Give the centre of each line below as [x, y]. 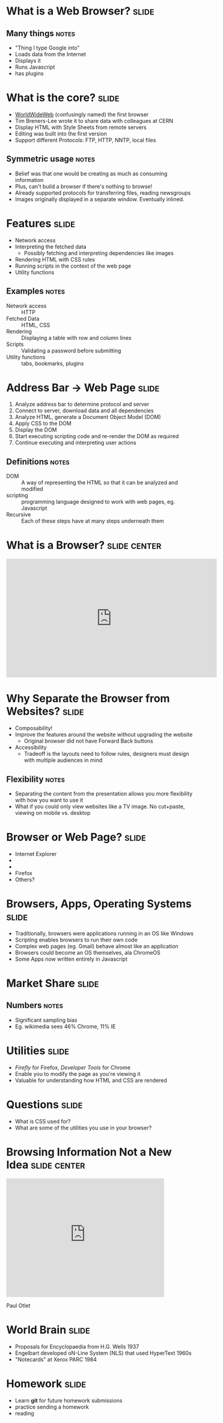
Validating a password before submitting [71, 350]
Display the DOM [36, 430]
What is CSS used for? [43, 1121]
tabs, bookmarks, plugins [53, 363]
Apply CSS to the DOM [43, 424]
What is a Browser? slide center [84, 545]
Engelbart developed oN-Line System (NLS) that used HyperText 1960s [103, 1353]
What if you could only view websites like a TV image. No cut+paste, [100, 806]
